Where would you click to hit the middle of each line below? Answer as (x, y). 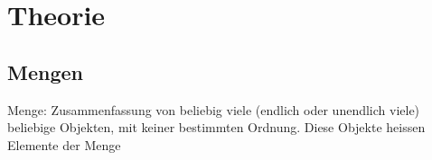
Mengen (45, 71)
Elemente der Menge (64, 144)
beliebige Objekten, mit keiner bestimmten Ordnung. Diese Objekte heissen (216, 127)
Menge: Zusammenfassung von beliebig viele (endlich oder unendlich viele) (214, 109)
